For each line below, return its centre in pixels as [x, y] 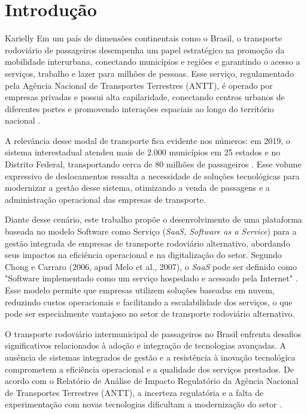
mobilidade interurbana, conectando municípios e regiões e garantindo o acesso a [153, 61]
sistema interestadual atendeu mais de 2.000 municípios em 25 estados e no [143, 152]
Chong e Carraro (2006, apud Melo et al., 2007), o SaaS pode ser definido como [151, 266]
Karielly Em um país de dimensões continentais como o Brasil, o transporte [143, 38]
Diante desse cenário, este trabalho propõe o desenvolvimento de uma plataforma [153, 219]
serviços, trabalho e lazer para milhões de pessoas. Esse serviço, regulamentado [149, 73]
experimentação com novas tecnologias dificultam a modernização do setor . [144, 404]
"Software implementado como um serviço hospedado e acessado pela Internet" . [151, 278]
